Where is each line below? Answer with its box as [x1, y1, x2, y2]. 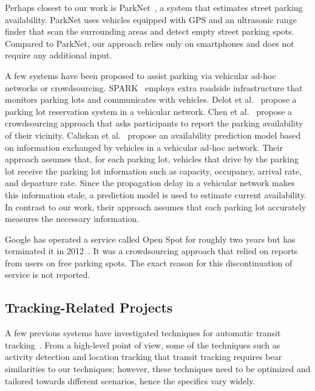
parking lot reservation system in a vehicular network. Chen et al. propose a [5, 105, 293, 117]
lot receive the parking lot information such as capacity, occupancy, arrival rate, [5, 164, 302, 177]
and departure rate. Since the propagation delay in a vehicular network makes [5, 176, 295, 189]
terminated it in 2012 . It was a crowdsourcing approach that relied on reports [5, 244, 298, 257]
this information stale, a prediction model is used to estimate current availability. [5, 188, 307, 201]
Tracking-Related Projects [5, 298, 173, 317]
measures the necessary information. [5, 212, 140, 225]
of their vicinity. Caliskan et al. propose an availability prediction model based [5, 128, 301, 141]
